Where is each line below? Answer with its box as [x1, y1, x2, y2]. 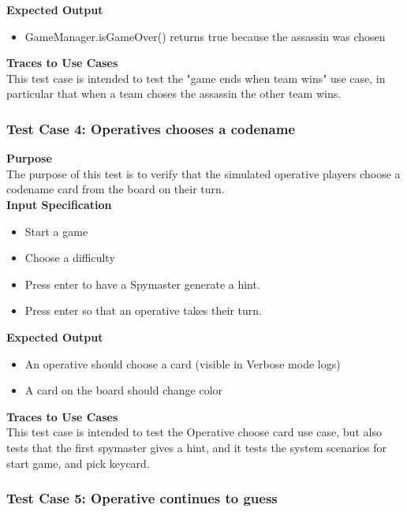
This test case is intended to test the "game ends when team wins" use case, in [6, 69, 386, 86]
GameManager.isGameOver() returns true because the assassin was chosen [24, 28, 386, 44]
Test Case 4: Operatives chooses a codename [6, 118, 296, 138]
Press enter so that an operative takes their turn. [24, 302, 262, 319]
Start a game [24, 222, 88, 239]
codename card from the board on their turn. [6, 181, 225, 197]
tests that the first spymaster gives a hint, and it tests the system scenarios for [6, 439, 387, 455]
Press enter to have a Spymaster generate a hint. [24, 275, 260, 292]
